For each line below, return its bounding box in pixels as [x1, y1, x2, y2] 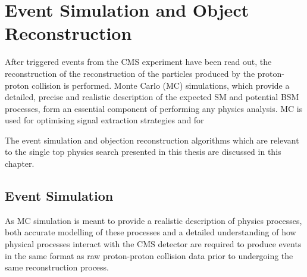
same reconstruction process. [5, 261, 109, 273]
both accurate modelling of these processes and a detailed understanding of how [5, 226, 296, 238]
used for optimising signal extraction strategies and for [5, 114, 204, 126]
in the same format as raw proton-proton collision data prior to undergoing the [5, 249, 293, 262]
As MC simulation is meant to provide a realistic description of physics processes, [5, 214, 302, 226]
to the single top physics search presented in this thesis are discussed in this [5, 145, 281, 158]
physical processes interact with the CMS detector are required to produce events [5, 238, 302, 250]
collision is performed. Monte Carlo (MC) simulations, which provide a [32, 79, 290, 91]
